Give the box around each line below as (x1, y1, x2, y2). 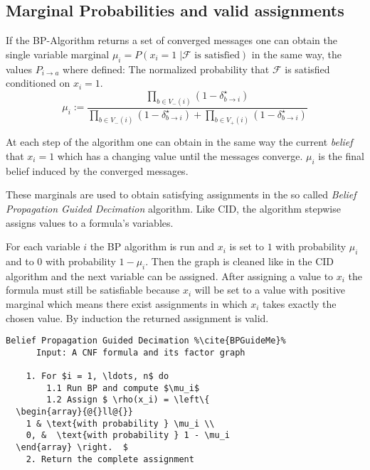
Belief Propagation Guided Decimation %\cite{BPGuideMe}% (6, 336, 286, 346)
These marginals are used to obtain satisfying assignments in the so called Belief (6, 187, 356, 202)
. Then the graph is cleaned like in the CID (145, 253, 334, 268)
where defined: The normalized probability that (63, 61, 270, 76)
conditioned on (6, 75, 70, 90)
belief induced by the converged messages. (6, 163, 189, 178)
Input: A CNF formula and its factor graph (36, 347, 245, 358)
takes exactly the (263, 296, 337, 311)
